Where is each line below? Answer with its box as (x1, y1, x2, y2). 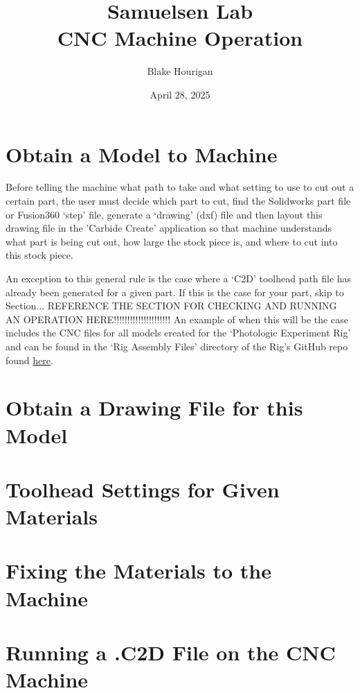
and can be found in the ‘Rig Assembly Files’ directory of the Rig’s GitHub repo (6, 339, 348, 353)
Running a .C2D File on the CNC (6, 638, 336, 667)
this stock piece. (6, 248, 73, 262)
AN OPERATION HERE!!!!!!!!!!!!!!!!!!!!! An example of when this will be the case (6, 311, 348, 326)
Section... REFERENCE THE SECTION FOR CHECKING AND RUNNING (6, 298, 337, 313)
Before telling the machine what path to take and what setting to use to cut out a (6, 180, 354, 194)
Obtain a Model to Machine (6, 139, 278, 168)
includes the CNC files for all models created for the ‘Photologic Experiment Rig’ (6, 325, 351, 340)
